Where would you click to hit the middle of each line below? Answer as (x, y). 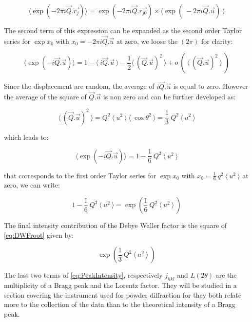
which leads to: (26, 137)
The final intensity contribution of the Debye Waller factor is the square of (116, 225)
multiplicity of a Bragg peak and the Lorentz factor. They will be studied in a (120, 285)
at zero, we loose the (147, 41)
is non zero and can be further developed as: (169, 97)
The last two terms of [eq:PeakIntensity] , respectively (83, 275)
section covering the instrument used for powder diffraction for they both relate (123, 294)
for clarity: (217, 41)
